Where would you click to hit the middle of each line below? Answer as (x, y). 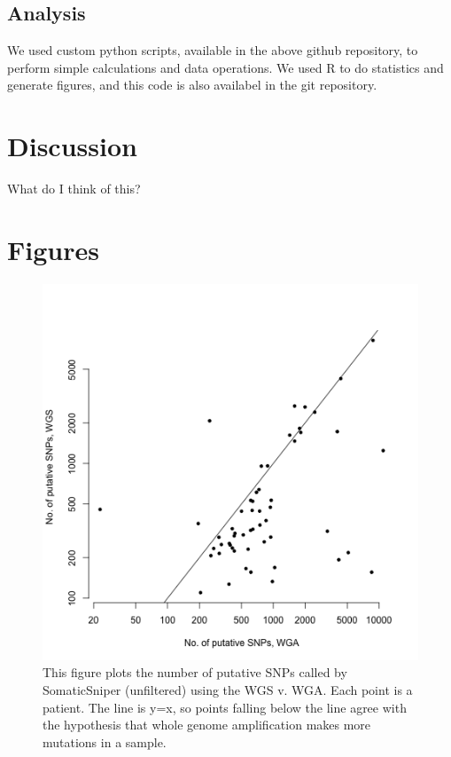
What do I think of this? (74, 189)
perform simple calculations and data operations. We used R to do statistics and (225, 67)
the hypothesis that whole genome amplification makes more (207, 725)
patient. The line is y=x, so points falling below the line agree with (225, 707)
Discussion (72, 146)
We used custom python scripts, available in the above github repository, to (213, 50)
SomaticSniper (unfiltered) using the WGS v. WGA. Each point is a (228, 690)
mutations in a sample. (105, 741)
